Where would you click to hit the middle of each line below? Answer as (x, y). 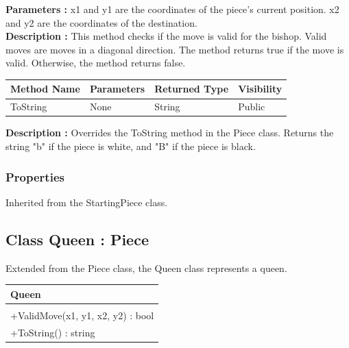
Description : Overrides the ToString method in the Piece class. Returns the (170, 133)
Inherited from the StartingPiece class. (87, 202)
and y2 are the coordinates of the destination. (101, 22)
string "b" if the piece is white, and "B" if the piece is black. (131, 146)
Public (252, 107)
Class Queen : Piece (77, 239)
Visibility (260, 89)
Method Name (45, 89)
